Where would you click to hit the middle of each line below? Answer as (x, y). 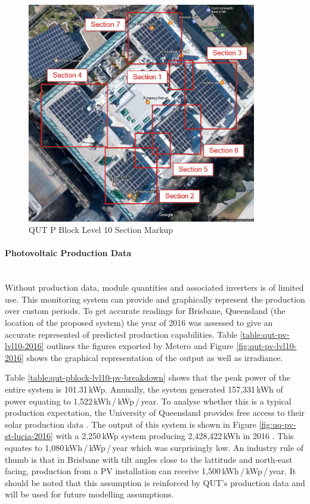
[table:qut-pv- (265, 334)
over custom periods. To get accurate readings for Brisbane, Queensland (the (145, 311)
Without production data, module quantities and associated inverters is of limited (154, 287)
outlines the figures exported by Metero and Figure (140, 346)
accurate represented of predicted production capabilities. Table (121, 334)
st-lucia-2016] (29, 436)
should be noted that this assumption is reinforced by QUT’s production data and (155, 482)
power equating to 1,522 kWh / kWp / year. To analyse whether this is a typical (148, 401)
